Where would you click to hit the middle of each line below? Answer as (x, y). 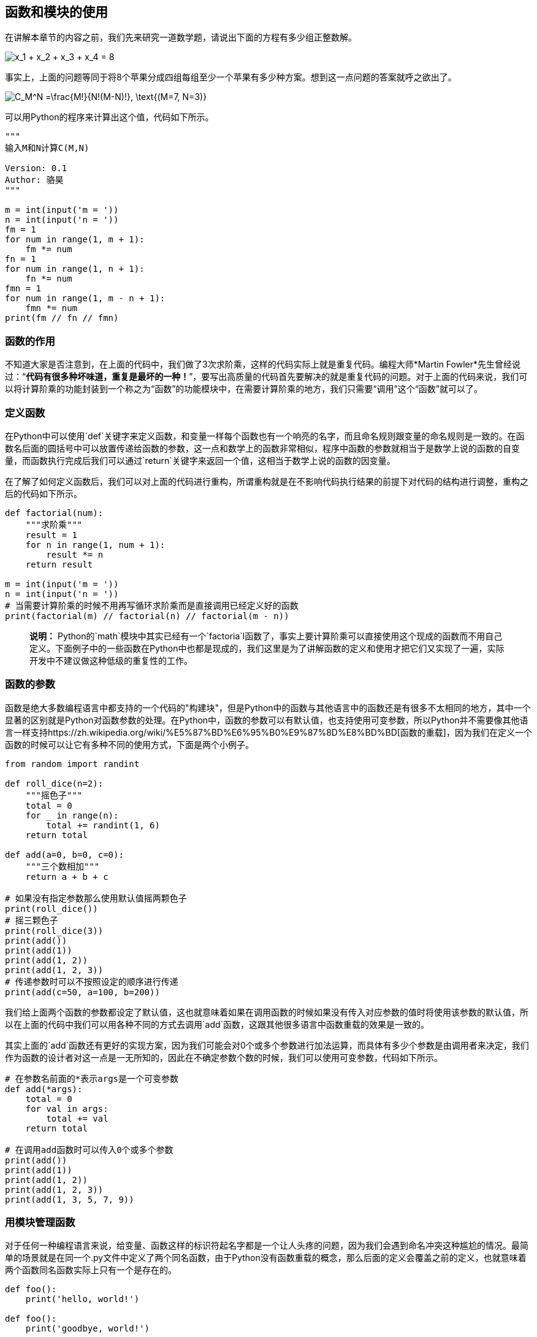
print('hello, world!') (82, 1299)
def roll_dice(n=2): (54, 783)
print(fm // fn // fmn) (62, 318)
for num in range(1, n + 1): (75, 269)
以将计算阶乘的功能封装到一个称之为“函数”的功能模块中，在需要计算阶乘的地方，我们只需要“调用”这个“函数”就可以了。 (244, 389)
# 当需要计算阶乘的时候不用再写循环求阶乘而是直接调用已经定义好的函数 (152, 605)
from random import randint (72, 764)
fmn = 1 (23, 289)
